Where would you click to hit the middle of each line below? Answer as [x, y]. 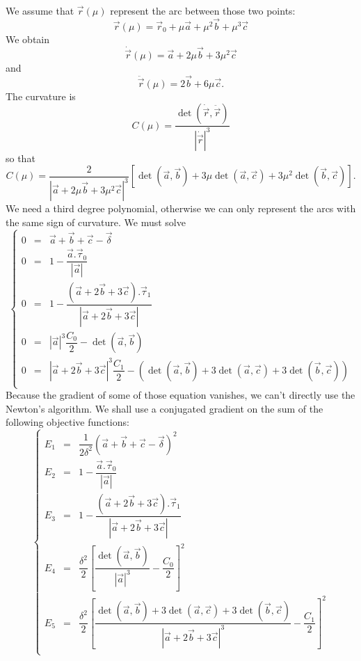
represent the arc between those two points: [203, 10]
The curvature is [41, 96]
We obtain [28, 39]
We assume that [40, 10]
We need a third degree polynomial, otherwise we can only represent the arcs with [181, 208]
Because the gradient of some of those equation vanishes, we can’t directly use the [180, 395]
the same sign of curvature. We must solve [96, 222]
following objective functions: [67, 422]
